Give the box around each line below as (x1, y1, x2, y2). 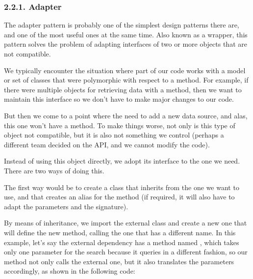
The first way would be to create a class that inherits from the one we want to (4, 182, 239, 192)
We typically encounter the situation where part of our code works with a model (4, 65, 246, 75)
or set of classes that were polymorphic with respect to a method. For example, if (4, 75, 249, 85)
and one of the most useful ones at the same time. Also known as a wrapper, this (4, 29, 248, 39)
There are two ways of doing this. (4, 165, 104, 175)
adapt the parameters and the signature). (4, 201, 128, 211)
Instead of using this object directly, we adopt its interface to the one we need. (4, 156, 240, 166)
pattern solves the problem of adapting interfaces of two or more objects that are (4, 39, 247, 49)
